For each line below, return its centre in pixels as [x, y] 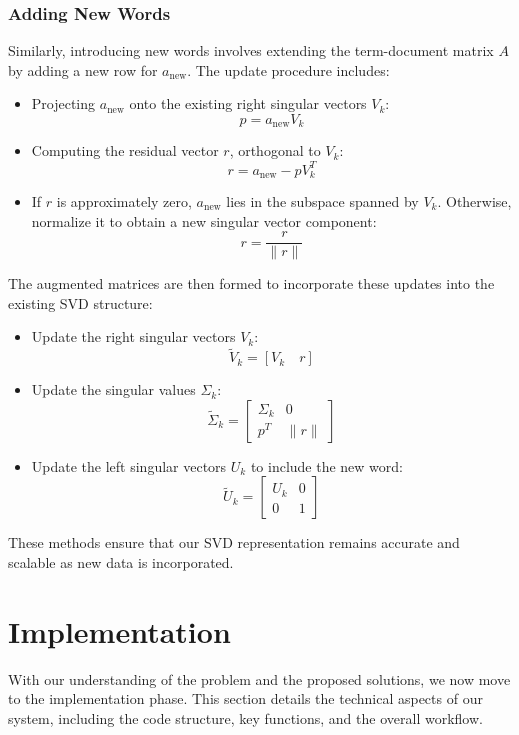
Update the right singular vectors [133, 336]
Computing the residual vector [125, 150]
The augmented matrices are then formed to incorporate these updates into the [251, 283]
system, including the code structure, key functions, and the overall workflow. [245, 717]
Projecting [63, 103]
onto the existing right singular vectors [248, 103]
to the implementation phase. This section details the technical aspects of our [245, 698]
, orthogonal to [275, 150]
